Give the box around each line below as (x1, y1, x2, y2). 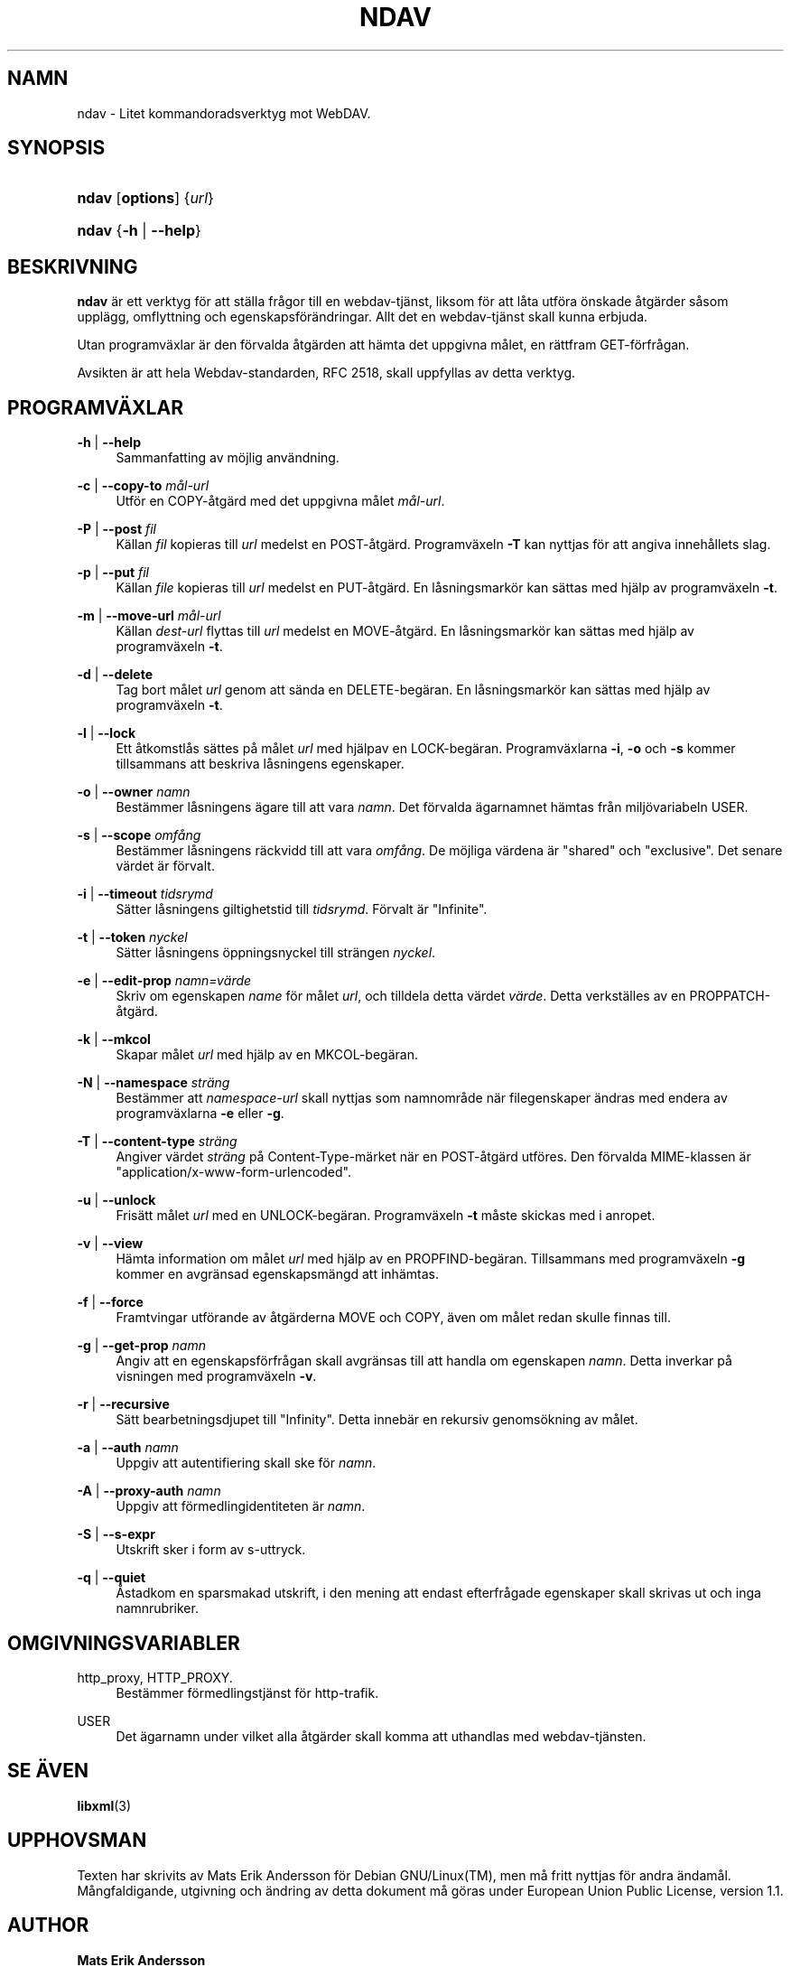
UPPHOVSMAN (7, 1829, 147, 1852)
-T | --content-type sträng (77, 1133, 237, 1150)
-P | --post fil (77, 521, 156, 537)
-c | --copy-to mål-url (77, 478, 209, 494)
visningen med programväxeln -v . (116, 1368, 317, 1384)
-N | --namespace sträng (77, 1075, 230, 1091)
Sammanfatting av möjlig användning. (116, 450, 340, 466)
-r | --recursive (77, 1396, 170, 1412)
